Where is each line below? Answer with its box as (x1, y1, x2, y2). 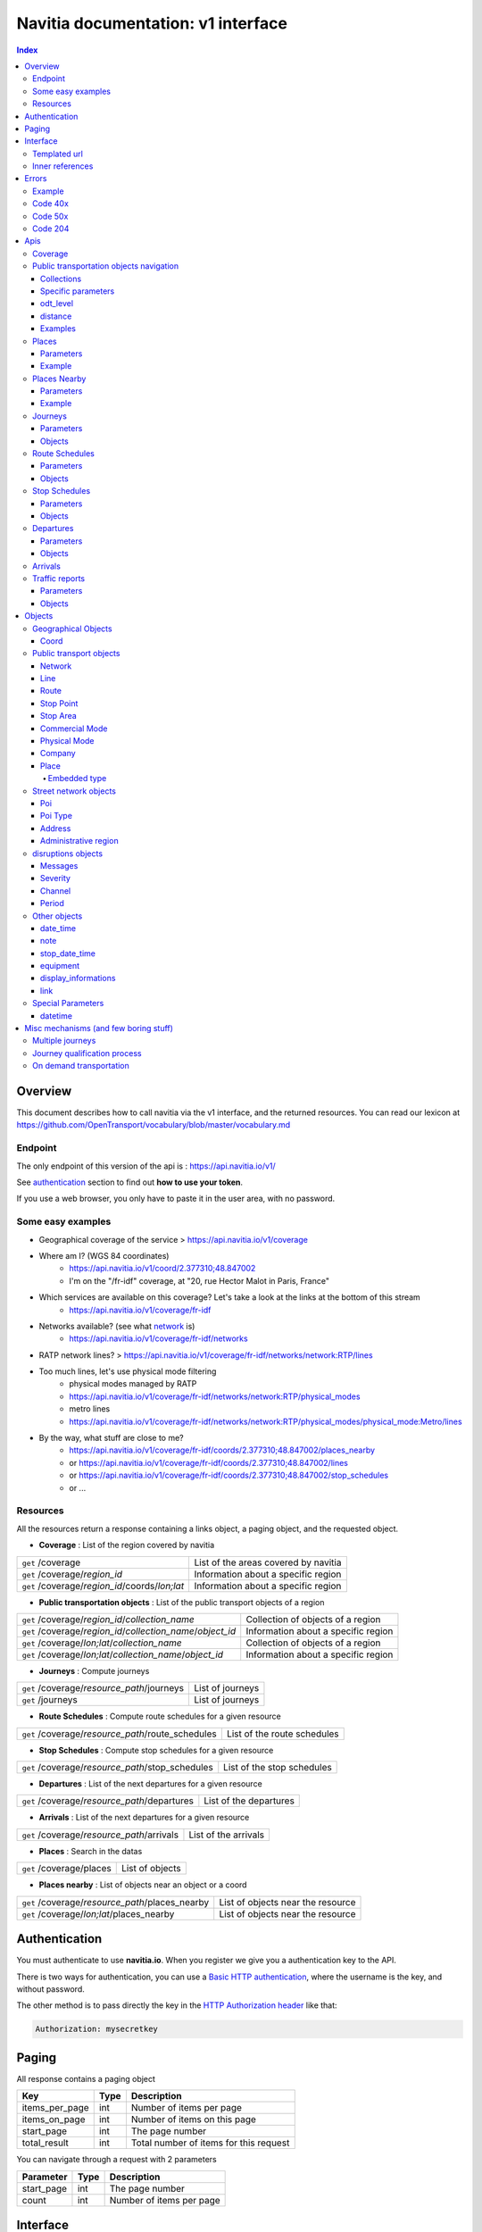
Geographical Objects (32, 623, 112, 634)
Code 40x (32, 198, 69, 209)
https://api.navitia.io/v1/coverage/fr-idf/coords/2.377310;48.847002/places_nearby (69, 1445, 375, 1455)
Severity (40, 873, 71, 884)
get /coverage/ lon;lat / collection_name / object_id (21, 1648, 223, 1661)
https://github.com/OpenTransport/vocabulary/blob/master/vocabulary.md (16, 1120, 291, 1130)
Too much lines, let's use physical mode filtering (38, 1366, 217, 1377)
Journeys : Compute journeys (38, 1665, 150, 1676)
